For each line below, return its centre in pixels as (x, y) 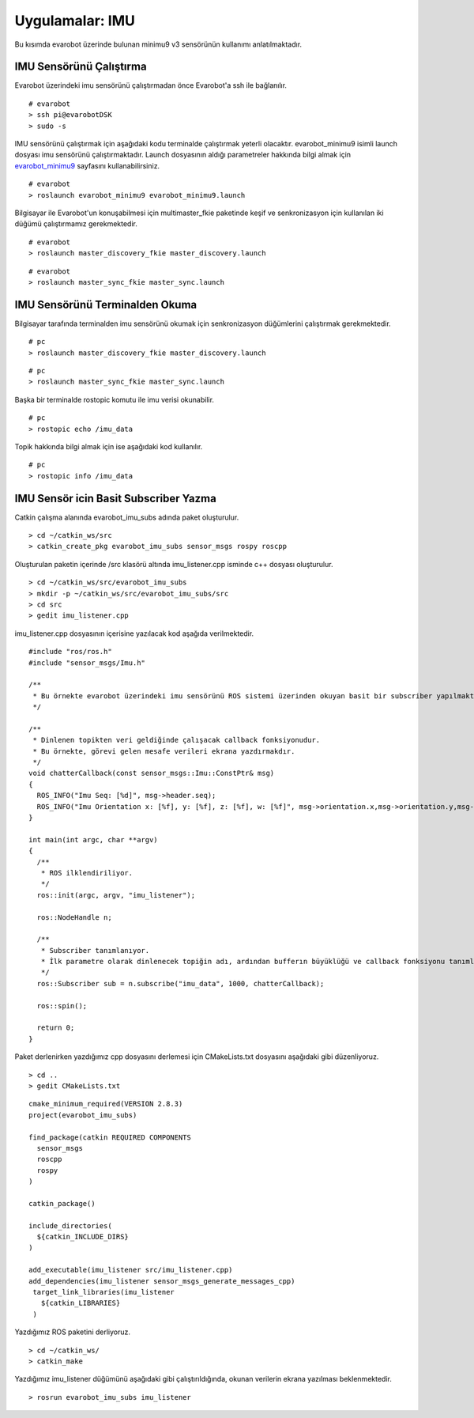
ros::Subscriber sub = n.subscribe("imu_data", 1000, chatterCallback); (181, 983)
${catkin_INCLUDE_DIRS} (83, 1237)
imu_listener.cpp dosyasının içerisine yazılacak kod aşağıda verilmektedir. (134, 633)
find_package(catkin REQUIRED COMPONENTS (110, 1137)
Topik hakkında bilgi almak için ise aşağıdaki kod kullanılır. (109, 446)
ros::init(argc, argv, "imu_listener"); (116, 895)
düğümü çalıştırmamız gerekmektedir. (76, 224)
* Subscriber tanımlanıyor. (95, 950)
